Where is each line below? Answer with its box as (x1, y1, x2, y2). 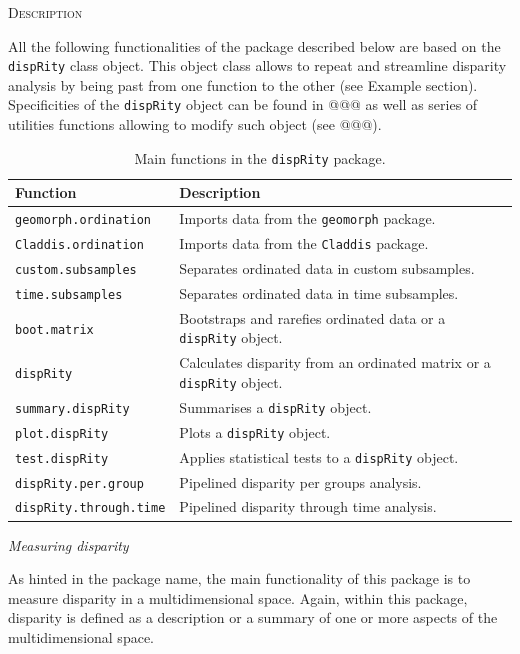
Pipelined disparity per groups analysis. (179, 471, 422, 492)
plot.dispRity (15, 426, 109, 441)
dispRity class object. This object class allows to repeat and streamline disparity (8, 55, 507, 76)
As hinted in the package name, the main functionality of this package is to (8, 568, 471, 589)
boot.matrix (15, 322, 94, 337)
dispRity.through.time (15, 501, 166, 516)
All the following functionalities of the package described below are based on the (8, 35, 501, 56)
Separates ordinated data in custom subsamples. (179, 258, 475, 279)
